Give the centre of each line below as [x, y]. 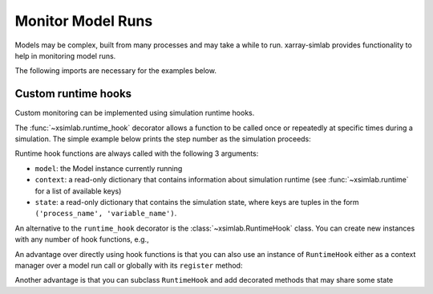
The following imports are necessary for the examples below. [115, 71]
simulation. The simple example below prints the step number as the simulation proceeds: [163, 139]
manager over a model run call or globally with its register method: [129, 265]
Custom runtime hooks [73, 94]
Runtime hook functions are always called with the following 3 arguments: [137, 153]
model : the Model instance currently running [109, 168]
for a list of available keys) [78, 191]
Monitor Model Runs [84, 21]
